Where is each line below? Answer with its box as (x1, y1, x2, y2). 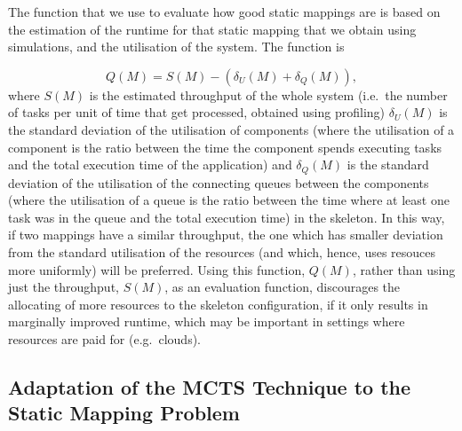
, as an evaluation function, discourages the (164, 278, 401, 296)
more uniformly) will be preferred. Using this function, (8, 260, 306, 278)
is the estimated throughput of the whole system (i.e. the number (89, 85, 448, 104)
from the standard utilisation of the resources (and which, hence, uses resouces (8, 242, 436, 261)
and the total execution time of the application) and (8, 155, 292, 174)
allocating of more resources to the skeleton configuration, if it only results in (8, 294, 428, 313)
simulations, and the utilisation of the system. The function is (8, 37, 345, 56)
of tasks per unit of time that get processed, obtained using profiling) (8, 103, 386, 121)
